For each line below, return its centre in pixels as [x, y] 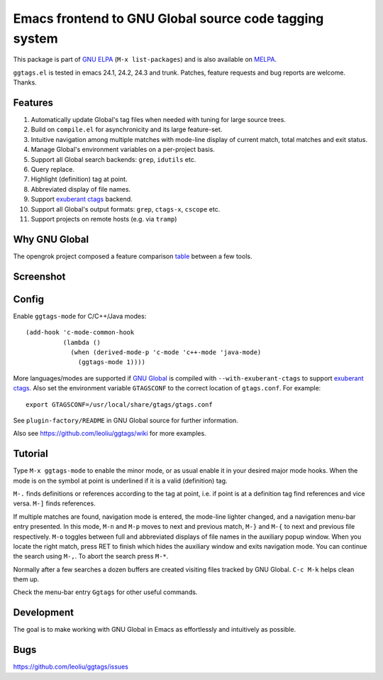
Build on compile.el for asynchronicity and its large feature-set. [127, 130]
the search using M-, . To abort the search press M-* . [91, 556]
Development [44, 613]
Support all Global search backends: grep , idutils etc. [113, 159]
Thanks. [25, 82]
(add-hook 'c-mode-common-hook [80, 333]
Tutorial [31, 454]
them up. [26, 579]
